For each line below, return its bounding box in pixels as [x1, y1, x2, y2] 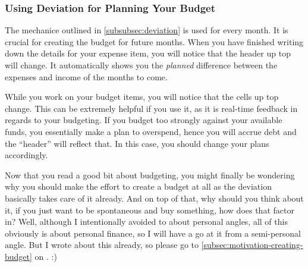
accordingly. [5, 149, 48, 161]
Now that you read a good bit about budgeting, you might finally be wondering [5, 168, 295, 181]
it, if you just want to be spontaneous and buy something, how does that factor [5, 203, 294, 216]
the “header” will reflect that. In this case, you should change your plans [5, 137, 269, 149]
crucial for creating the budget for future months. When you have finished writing [5, 35, 304, 48]
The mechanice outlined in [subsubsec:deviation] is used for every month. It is [5, 24, 288, 36]
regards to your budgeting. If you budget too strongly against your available [5, 114, 282, 126]
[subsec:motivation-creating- [201, 238, 303, 251]
